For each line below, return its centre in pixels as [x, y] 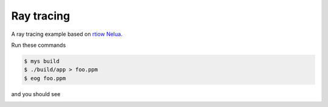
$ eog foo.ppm [45, 78]
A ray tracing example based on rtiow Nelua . [67, 34]
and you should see [36, 94]
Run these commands [39, 45]
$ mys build [42, 61]
